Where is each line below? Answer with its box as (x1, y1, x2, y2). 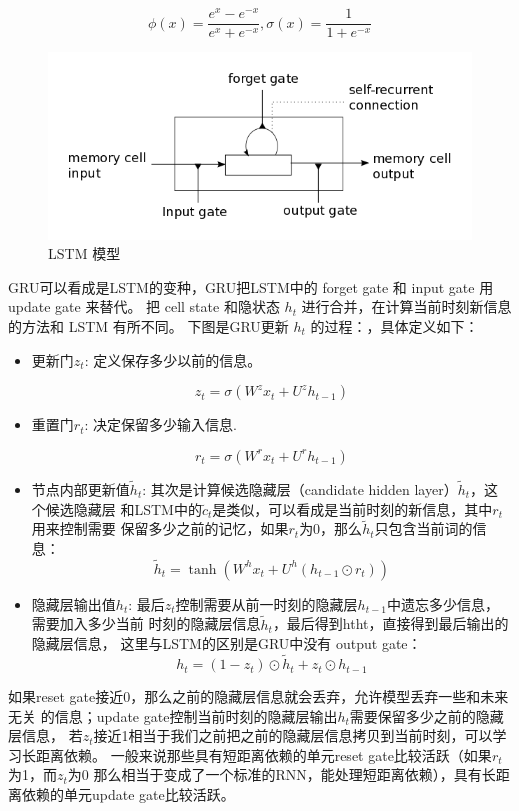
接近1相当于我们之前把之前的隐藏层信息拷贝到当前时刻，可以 (93, 725, 493, 746)
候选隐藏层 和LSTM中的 (45, 498, 202, 519)
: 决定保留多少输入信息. (84, 414, 237, 435)
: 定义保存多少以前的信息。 (84, 349, 262, 370)
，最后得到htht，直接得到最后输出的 (272, 613, 509, 634)
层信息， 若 (8, 725, 83, 746)
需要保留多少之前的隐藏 (349, 705, 504, 726)
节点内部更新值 (31, 479, 130, 500)
